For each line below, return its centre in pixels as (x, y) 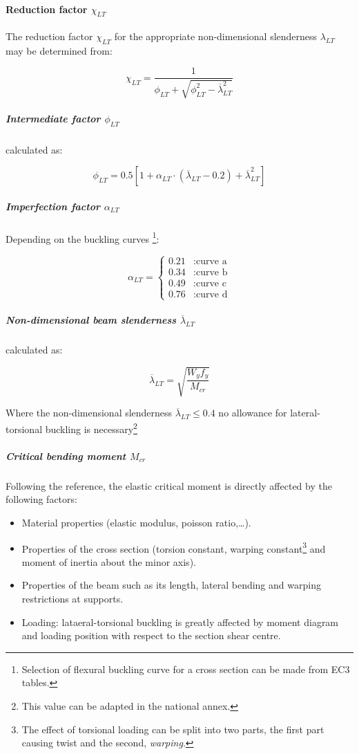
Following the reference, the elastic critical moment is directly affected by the (169, 485)
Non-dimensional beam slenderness (91, 320)
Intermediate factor (53, 119)
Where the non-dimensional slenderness (89, 413)
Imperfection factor (53, 206)
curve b (212, 273)
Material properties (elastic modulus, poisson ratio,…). (136, 522)
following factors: (41, 499)
